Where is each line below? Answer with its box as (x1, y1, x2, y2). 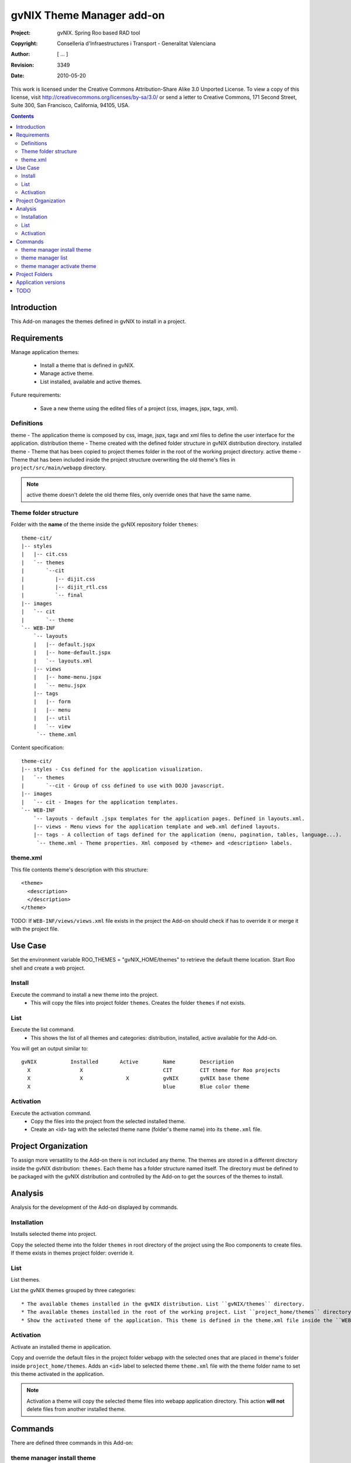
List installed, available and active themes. (40, 378, 142, 385)
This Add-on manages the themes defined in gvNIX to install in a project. (11, 318, 187, 325)
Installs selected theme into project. (11, 1231, 97, 1238)
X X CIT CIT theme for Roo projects (27, 1067, 281, 1073)
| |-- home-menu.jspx (33, 674, 102, 681)
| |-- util (33, 715, 71, 722)
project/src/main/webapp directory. (11, 464, 106, 471)
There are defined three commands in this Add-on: (11, 1440, 134, 1447)
